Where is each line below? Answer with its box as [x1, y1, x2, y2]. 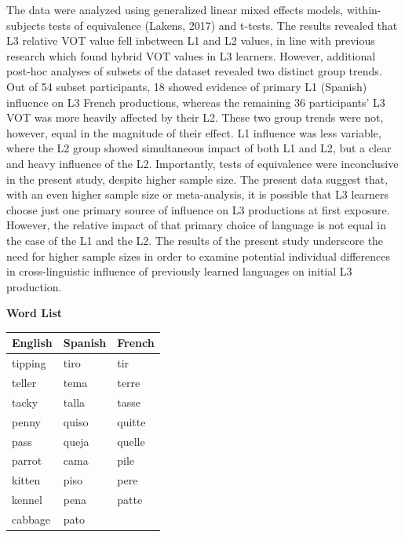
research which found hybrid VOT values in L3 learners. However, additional [6, 47, 376, 64]
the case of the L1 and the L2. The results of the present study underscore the [6, 232, 384, 248]
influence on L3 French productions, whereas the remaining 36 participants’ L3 [6, 93, 385, 110]
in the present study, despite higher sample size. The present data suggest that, [6, 170, 389, 187]
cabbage [12, 510, 50, 527]
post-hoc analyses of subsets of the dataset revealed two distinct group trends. [6, 63, 382, 79]
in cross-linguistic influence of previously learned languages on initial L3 [6, 263, 352, 279]
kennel [12, 491, 42, 508]
